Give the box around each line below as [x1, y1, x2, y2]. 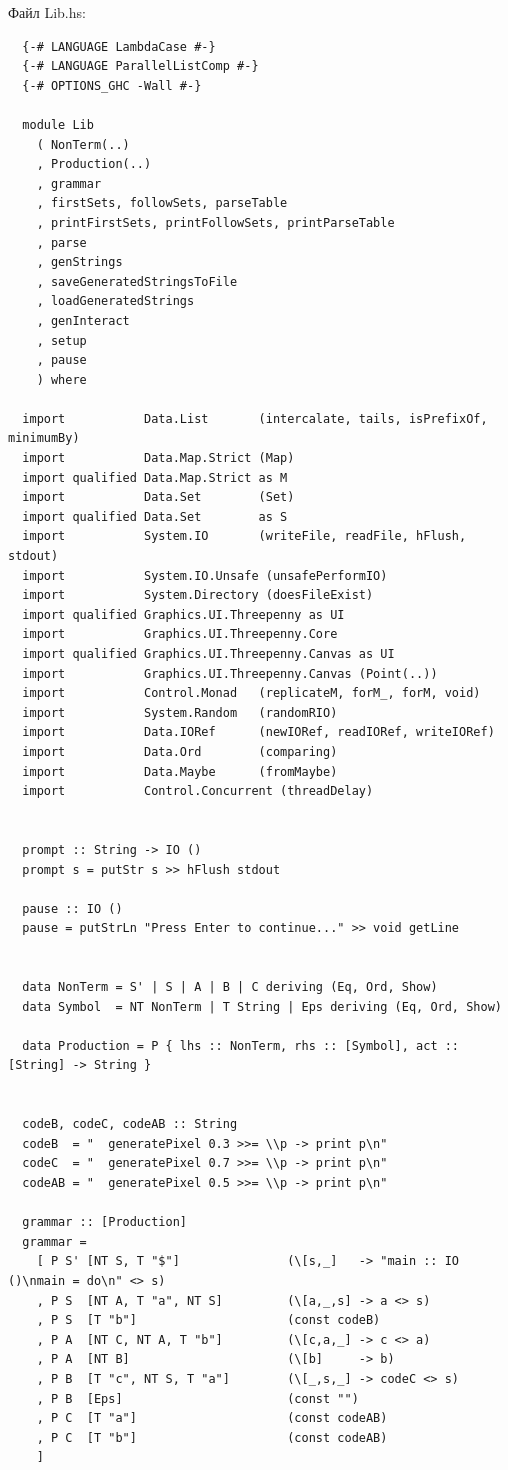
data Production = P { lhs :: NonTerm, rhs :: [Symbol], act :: [22, 1038, 460, 1053]
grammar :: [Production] [22, 1215, 187, 1230]
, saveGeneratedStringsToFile [36, 274, 238, 289]
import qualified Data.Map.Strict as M [22, 470, 288, 485]
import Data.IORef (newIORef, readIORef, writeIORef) [22, 725, 495, 740]
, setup [36, 333, 87, 348]
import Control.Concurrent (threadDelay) [22, 784, 374, 799]
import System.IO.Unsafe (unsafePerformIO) [22, 568, 388, 583]
